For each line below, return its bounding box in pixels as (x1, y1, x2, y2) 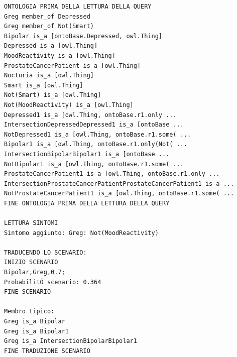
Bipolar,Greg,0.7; (4, 269, 65, 276)
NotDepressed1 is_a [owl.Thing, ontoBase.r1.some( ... (4, 131, 191, 138)
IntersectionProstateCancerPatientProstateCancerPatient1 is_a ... (4, 180, 234, 187)
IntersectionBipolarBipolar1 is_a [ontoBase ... (4, 150, 170, 158)
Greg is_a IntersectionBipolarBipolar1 (4, 337, 137, 345)
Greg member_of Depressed (4, 13, 90, 20)
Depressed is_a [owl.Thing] (4, 42, 98, 50)
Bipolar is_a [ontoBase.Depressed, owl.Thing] (4, 32, 162, 40)
